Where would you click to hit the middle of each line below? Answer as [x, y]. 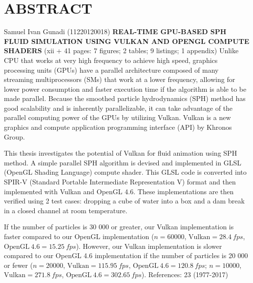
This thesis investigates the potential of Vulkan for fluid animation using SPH [121, 153]
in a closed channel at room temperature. [66, 210]
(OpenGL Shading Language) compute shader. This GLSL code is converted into [125, 172]
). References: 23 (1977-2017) [185, 274]
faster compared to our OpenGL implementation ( [79, 236]
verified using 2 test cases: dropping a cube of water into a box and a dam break [124, 201]
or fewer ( [19, 265]
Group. [14, 136]
